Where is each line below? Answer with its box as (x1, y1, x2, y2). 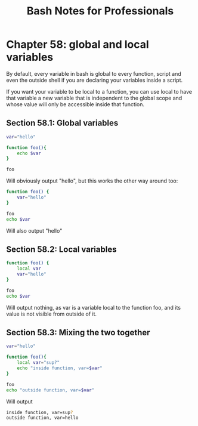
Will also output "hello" (6, 227, 63, 234)
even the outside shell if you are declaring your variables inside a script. (6, 76, 183, 84)
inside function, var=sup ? (6, 409, 73, 415)
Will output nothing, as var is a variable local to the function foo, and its (6, 304, 181, 311)
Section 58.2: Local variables (6, 244, 117, 254)
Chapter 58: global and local (6, 38, 149, 51)
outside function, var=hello (6, 415, 79, 421)
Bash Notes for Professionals (26, 4, 174, 18)
